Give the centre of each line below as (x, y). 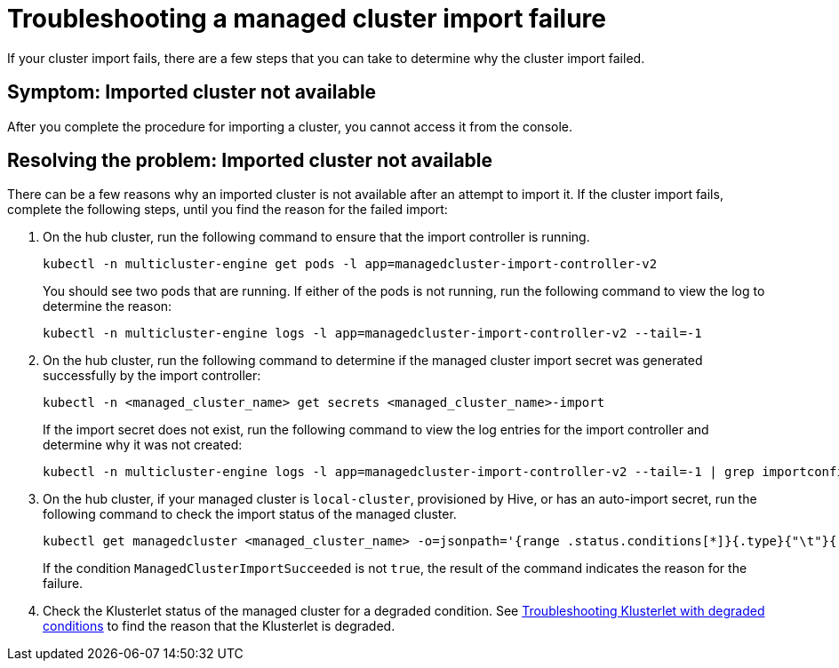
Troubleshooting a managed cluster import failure (307, 19)
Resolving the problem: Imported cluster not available (250, 161)
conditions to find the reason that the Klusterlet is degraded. (219, 626)
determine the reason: (108, 306)
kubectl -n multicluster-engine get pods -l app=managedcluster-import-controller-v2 (350, 264)
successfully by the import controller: (152, 376)
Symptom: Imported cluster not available (192, 92)
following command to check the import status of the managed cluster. (250, 514)
